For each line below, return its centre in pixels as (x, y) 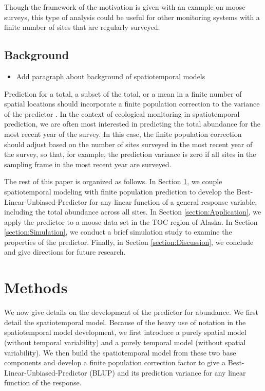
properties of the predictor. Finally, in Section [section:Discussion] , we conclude (129, 242)
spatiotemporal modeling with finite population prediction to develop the (119, 191)
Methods (36, 287)
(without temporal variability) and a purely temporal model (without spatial (125, 342)
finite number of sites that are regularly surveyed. (82, 27)
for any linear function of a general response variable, (173, 201)
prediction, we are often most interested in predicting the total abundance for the (132, 124)
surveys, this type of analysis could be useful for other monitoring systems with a (132, 17)
